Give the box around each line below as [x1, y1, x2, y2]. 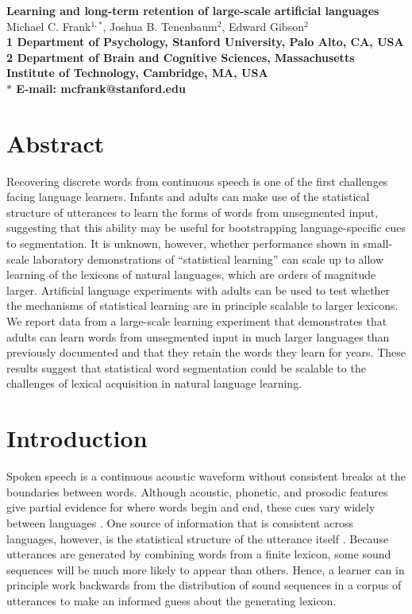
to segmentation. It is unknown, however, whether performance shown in [6, 235, 360, 252]
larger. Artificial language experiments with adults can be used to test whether [6, 281, 391, 298]
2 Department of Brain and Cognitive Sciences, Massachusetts [6, 48, 355, 65]
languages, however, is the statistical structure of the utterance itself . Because [6, 530, 389, 546]
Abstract [6, 126, 105, 159]
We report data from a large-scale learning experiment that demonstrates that [6, 313, 387, 330]
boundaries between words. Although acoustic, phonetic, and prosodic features [6, 483, 388, 500]
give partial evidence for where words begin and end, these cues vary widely [6, 499, 375, 516]
